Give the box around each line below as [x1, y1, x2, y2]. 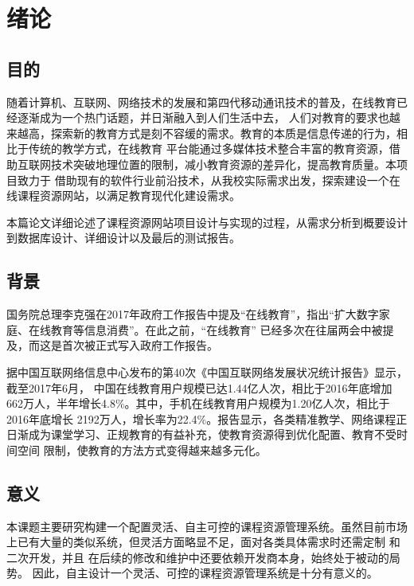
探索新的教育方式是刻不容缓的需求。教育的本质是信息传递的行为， [50, 124, 396, 141]
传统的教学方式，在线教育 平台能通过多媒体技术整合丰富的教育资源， [28, 140, 389, 157]
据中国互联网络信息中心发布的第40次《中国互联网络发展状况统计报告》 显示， [6, 363, 408, 380]
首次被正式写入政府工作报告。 [61, 337, 218, 354]
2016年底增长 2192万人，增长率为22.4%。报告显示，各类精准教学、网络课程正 [6, 410, 408, 427]
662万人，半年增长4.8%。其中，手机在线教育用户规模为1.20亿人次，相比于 [6, 395, 390, 412]
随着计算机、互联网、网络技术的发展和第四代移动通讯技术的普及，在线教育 [6, 93, 396, 110]
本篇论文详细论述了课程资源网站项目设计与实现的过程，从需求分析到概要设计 [6, 213, 408, 230]
